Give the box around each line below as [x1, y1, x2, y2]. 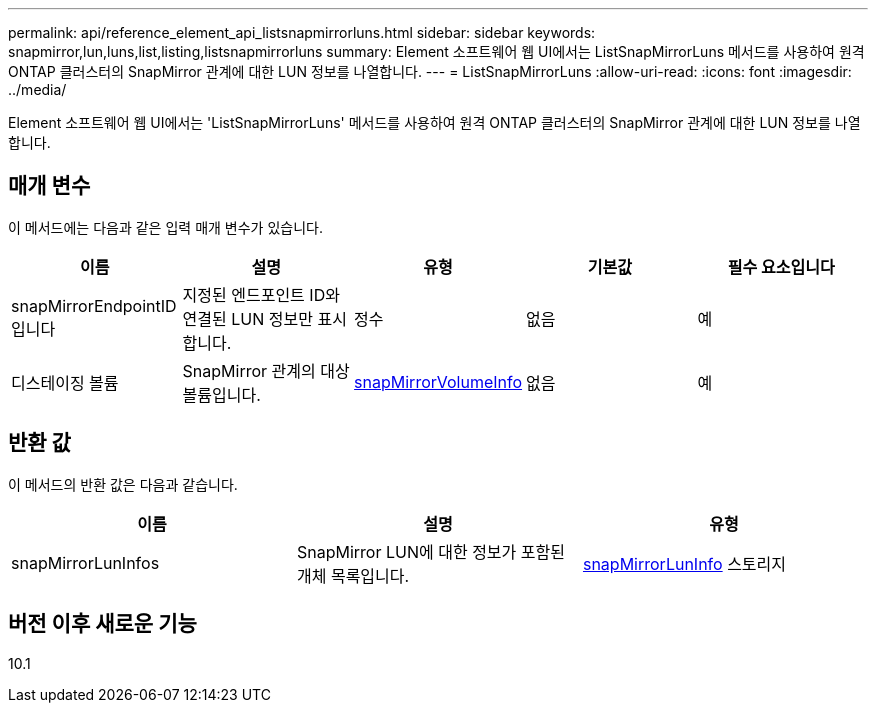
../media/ [8, 81, 67, 98]
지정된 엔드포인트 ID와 [182, 284, 340, 305]
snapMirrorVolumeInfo [354, 371, 523, 392]
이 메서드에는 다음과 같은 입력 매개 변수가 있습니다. [8, 218, 323, 236]
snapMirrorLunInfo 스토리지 [582, 553, 787, 574]
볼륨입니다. [182, 384, 261, 405]
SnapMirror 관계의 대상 [182, 360, 350, 381]
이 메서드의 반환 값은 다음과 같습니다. [8, 475, 238, 493]
